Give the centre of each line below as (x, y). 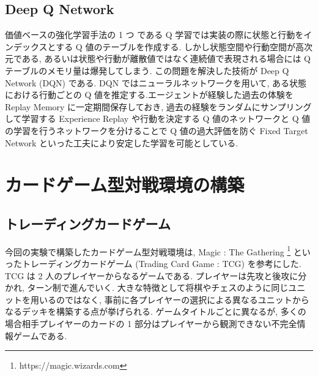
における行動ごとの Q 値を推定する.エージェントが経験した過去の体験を (149, 95)
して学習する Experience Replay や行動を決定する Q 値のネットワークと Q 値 (158, 118)
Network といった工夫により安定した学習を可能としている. (122, 142)
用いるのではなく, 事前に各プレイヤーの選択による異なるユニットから (170, 299)
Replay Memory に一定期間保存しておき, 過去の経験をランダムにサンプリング (158, 106)
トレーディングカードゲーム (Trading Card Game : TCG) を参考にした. (161, 263)
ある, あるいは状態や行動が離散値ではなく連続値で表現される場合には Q (166, 58)
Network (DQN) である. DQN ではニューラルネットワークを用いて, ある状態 (156, 82)
